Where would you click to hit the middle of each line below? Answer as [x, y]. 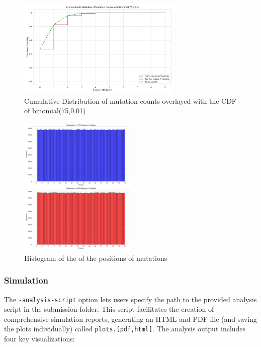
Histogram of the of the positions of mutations [96, 258]
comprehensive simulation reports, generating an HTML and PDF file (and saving [130, 319]
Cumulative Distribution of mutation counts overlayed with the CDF [130, 100]
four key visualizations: [39, 339]
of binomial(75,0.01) [55, 111]
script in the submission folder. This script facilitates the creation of [109, 309]
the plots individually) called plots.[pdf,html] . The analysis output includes [125, 329]
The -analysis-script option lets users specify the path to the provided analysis [130, 299]
